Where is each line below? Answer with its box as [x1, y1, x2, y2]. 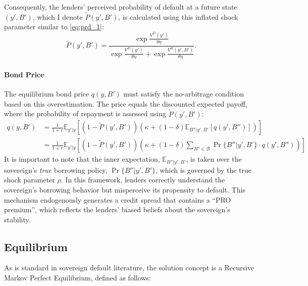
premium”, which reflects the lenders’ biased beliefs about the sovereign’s [4, 204, 230, 215]
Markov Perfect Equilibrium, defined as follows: [4, 272, 151, 283]
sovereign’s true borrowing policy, [4, 164, 108, 175]
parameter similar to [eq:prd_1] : [4, 21, 104, 32]
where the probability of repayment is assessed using [4, 108, 167, 119]
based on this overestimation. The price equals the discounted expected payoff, [4, 98, 247, 109]
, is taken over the [186, 154, 242, 164]
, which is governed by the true [156, 164, 252, 175]
